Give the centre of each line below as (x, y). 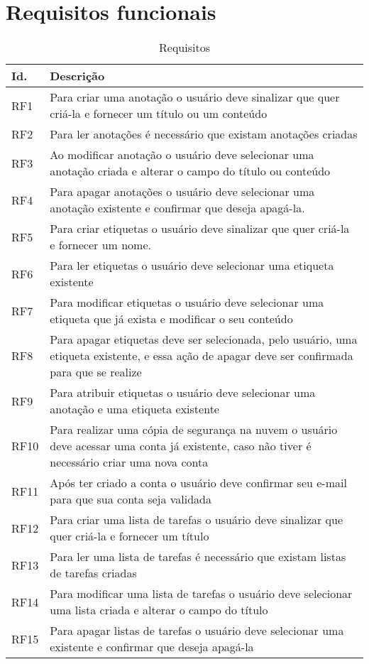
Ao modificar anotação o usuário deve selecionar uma (182, 155)
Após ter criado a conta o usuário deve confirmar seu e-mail (198, 483)
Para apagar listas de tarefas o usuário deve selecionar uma (197, 631)
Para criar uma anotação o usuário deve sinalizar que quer (195, 97)
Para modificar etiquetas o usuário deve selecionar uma (187, 303)
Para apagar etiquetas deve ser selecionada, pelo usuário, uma (204, 339)
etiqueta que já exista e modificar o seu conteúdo (171, 319)
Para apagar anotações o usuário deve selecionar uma (182, 192)
